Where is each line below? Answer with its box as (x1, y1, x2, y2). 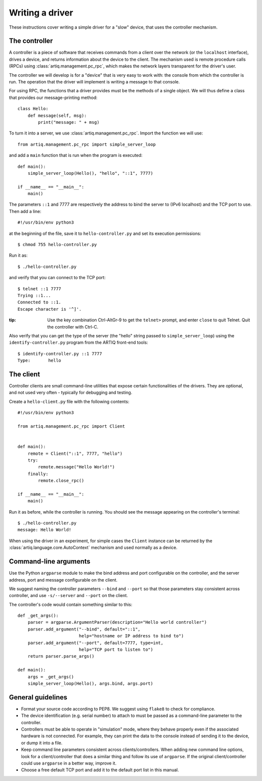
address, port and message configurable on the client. (9, 577, 118, 582)
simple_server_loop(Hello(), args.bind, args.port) (27, 681, 153, 686)
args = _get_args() (27, 674, 74, 680)
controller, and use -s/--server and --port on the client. (9, 593, 128, 598)
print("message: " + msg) (38, 119, 99, 125)
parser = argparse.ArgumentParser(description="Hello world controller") (27, 619, 207, 625)
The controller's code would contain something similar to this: (9, 601, 133, 607)
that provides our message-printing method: (9, 95, 98, 100)
